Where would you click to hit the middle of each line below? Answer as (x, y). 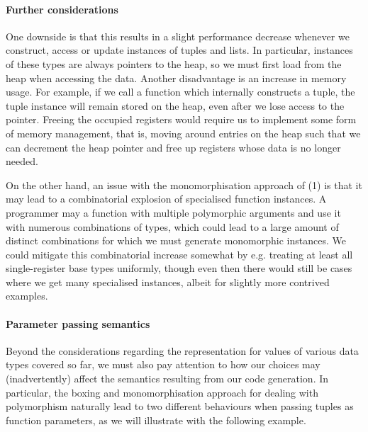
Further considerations (62, 9)
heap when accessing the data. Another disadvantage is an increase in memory (176, 78)
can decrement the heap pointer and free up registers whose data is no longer (173, 147)
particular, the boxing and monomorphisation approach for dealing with (162, 392)
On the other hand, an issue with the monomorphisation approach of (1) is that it (184, 184)
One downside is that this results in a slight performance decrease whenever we (178, 36)
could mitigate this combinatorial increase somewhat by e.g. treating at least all (179, 254)
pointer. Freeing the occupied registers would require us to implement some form (181, 119)
